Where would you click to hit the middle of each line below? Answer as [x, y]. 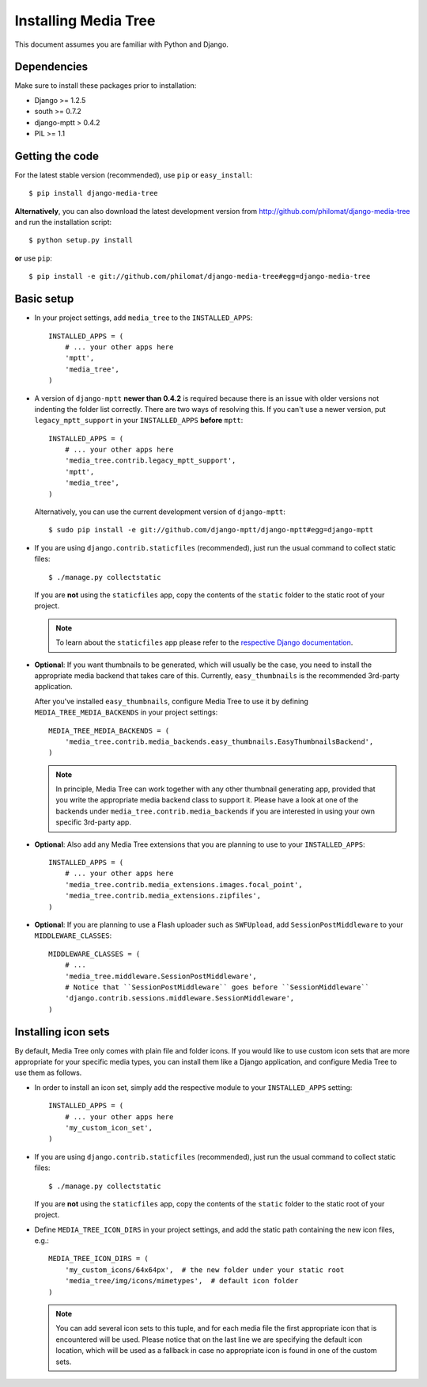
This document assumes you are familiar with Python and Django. [122, 44]
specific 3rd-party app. [94, 822]
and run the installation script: [63, 223]
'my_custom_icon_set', [109, 1128]
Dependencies [51, 67]
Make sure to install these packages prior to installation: [106, 86]
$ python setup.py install [81, 240]
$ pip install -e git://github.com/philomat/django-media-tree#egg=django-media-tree [200, 276]
